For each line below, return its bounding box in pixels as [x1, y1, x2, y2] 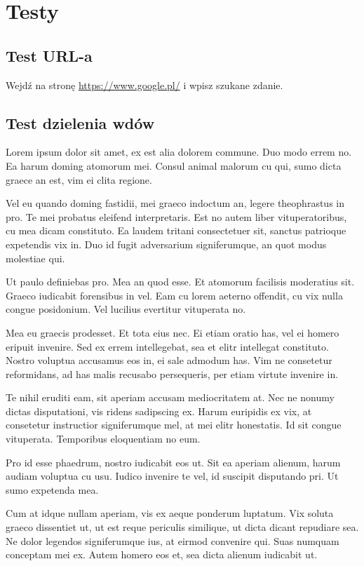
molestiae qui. [6, 250, 65, 265]
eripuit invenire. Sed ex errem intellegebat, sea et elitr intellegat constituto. [6, 339, 329, 353]
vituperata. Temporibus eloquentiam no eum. [6, 431, 201, 446]
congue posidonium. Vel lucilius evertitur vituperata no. [6, 302, 246, 316]
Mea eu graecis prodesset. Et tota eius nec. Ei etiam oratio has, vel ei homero [6, 325, 339, 339]
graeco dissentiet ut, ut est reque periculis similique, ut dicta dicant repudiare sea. [6, 520, 359, 534]
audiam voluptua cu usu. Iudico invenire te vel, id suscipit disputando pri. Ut [6, 469, 339, 483]
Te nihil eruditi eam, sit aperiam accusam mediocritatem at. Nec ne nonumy [6, 390, 335, 405]
